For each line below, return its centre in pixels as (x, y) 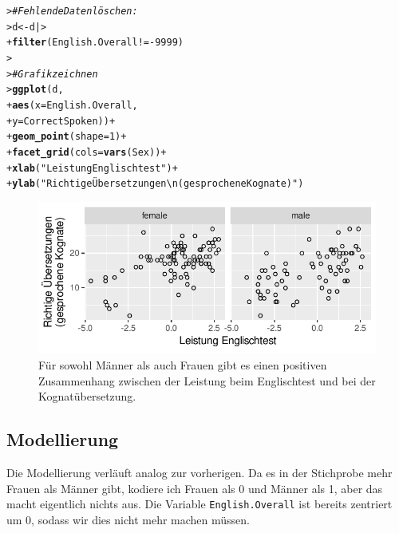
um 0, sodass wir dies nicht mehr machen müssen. (128, 519)
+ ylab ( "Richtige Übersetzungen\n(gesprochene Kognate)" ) (155, 184)
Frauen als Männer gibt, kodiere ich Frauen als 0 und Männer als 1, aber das (195, 488)
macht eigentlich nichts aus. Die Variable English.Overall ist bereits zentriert (199, 504)
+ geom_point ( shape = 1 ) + (67, 137)
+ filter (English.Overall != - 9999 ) (95, 43)
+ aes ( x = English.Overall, (72, 105)
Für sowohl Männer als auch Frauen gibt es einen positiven (183, 364)
